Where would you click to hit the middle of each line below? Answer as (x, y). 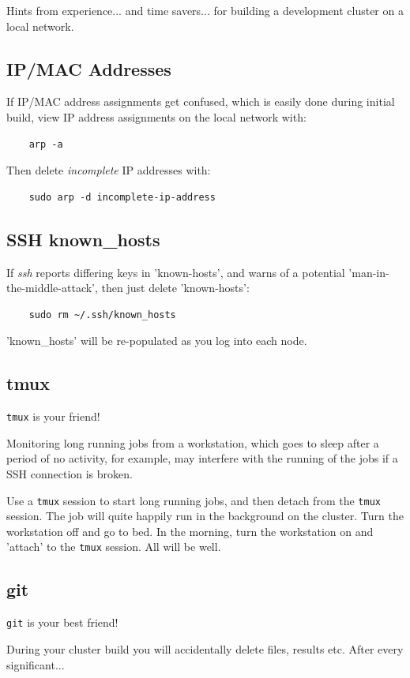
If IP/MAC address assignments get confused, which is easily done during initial (201, 101)
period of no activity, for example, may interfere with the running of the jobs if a (202, 458)
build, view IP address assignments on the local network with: (156, 116)
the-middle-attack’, (52, 288)
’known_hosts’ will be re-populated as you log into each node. (157, 341)
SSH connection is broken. (70, 473)
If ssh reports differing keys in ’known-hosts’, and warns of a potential (176, 272)
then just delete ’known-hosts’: (175, 288)
